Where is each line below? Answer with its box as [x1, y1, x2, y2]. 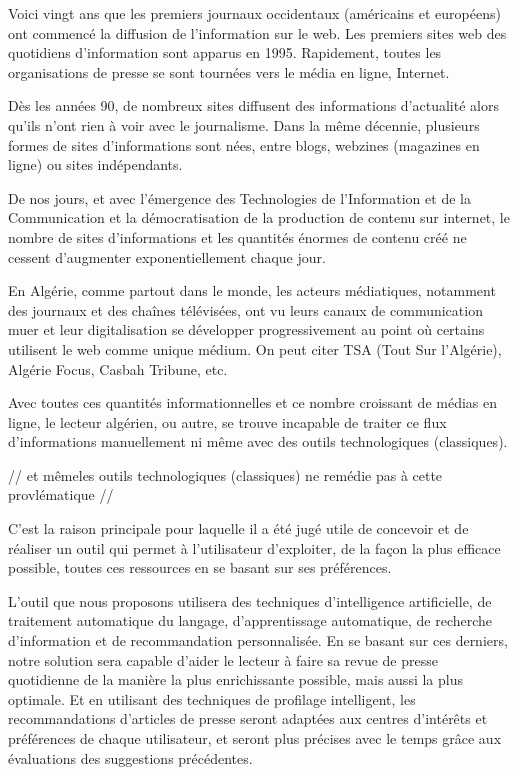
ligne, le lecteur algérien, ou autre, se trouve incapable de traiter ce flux [8, 411, 447, 432]
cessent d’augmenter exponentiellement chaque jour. [8, 246, 326, 267]
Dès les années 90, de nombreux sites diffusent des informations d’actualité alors [8, 95, 499, 116]
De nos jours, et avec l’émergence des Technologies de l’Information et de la [8, 187, 471, 208]
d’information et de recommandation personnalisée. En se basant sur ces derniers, [8, 630, 508, 651]
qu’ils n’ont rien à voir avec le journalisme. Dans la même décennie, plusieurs [8, 114, 480, 135]
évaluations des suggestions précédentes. [8, 747, 253, 768]
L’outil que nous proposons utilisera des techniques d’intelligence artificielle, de [8, 590, 492, 611]
